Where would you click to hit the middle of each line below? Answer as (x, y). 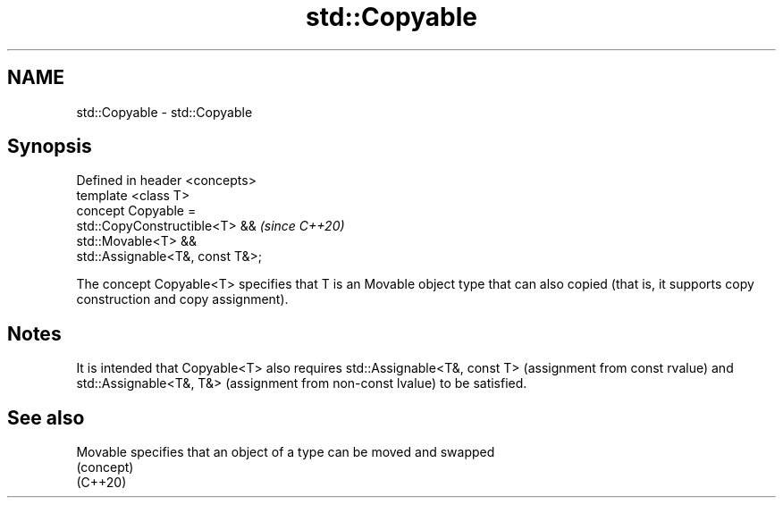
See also (46, 417)
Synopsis (50, 147)
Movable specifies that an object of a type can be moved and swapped (286, 452)
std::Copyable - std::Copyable (164, 112)
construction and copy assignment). (182, 299)
